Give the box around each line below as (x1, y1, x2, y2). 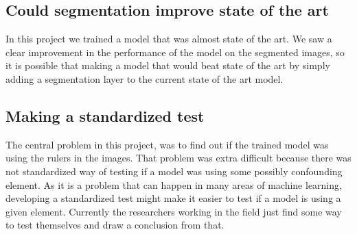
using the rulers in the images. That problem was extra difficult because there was (5, 151, 352, 165)
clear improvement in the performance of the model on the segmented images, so (5, 44, 345, 59)
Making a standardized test (5, 105, 205, 126)
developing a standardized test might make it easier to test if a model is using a (5, 191, 341, 205)
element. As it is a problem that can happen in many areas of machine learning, (5, 177, 342, 192)
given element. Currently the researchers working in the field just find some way (5, 204, 342, 218)
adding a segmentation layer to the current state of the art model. (5, 71, 284, 86)
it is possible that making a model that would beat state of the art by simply (5, 58, 330, 73)
